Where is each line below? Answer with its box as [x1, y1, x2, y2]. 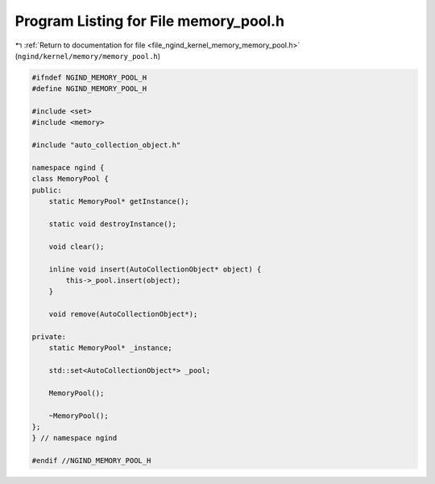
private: [31, 332, 67, 341]
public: [31, 185, 62, 195]
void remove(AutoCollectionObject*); [48, 310, 198, 319]
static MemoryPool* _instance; [48, 343, 172, 353]
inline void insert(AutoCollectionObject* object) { [48, 264, 262, 274]
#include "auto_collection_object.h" [31, 141, 181, 150]
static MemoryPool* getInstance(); [48, 197, 189, 206]
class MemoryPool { [31, 174, 109, 184]
